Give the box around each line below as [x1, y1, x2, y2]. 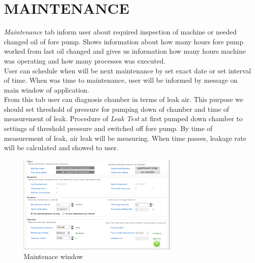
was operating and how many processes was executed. [4, 55, 166, 66]
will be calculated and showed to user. [4, 142, 119, 153]
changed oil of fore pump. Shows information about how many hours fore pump [4, 36, 244, 46]
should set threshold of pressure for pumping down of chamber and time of [4, 103, 229, 114]
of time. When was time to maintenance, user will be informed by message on [4, 75, 238, 85]
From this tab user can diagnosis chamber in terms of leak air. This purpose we [4, 94, 243, 104]
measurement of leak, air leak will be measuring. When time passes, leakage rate [4, 132, 247, 143]
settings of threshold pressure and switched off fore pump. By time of [4, 123, 213, 133]
